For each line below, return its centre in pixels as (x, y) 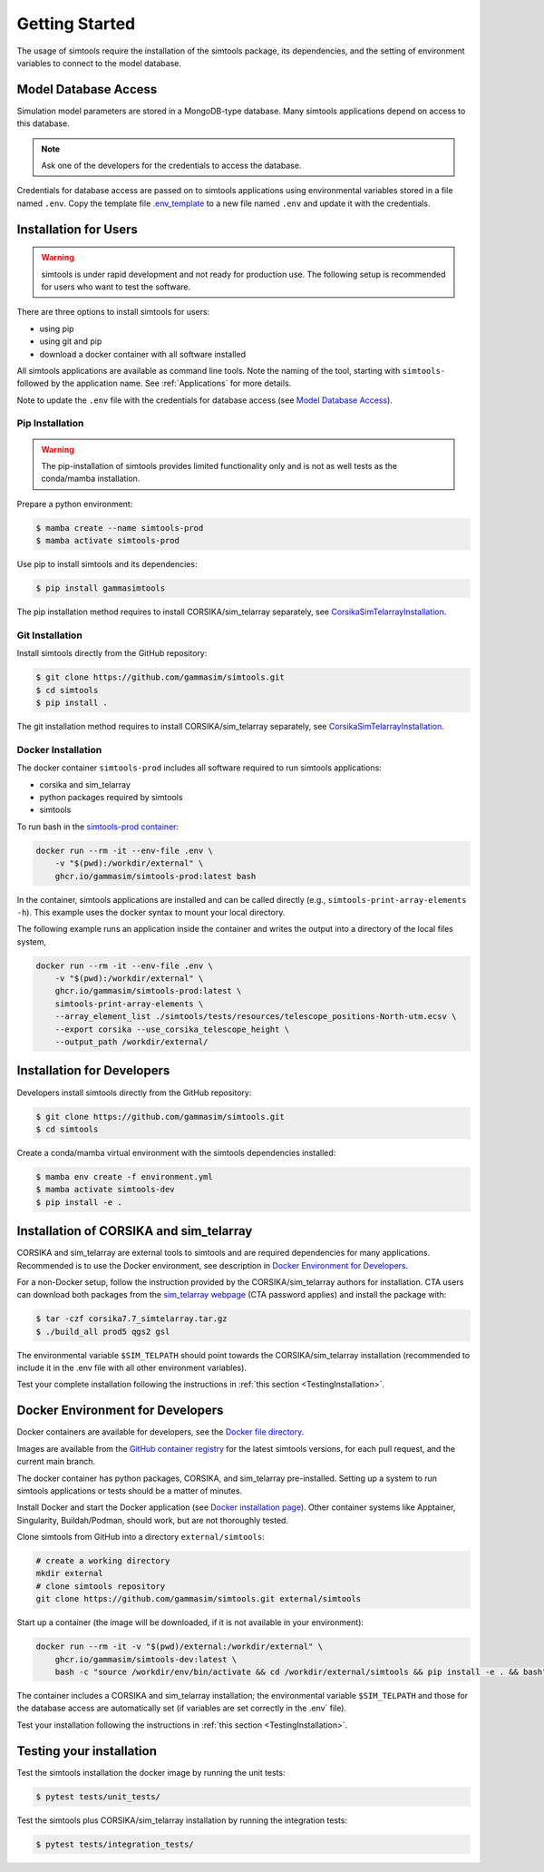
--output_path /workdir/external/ (131, 1042)
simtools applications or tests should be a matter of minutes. (130, 1490)
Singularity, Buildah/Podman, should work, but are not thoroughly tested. (153, 1520)
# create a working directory (103, 1561)
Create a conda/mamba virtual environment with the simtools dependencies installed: (176, 1152)
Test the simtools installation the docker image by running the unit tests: (151, 1772)
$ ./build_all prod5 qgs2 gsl (103, 1331)
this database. (43, 123)
